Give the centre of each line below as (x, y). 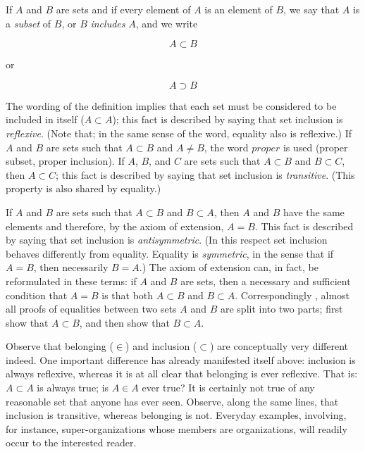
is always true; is (73, 388)
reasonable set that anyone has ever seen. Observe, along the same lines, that (172, 401)
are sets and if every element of (123, 9)
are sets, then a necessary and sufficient (266, 281)
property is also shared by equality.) (83, 188)
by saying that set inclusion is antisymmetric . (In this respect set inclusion (167, 240)
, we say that (311, 9)
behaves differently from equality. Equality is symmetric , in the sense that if (170, 253)
